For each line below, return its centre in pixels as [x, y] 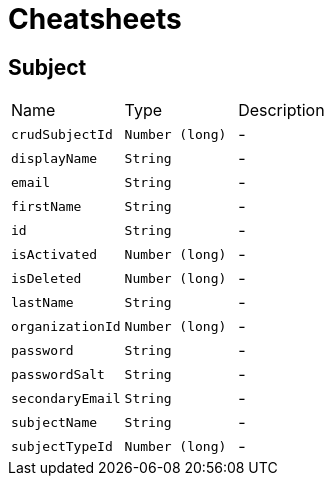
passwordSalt [58, 374]
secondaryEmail [66, 398]
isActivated [54, 254]
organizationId [66, 326]
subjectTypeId [62, 446]
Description [281, 110]
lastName [42, 302]
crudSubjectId [62, 134]
